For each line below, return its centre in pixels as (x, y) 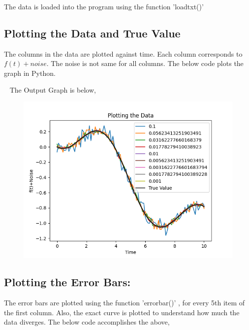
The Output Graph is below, (53, 89)
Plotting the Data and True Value (92, 33)
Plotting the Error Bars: (67, 282)
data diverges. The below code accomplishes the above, (87, 322)
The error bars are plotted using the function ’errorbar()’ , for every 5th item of (124, 302)
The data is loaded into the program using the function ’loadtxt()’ (104, 6)
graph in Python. (30, 73)
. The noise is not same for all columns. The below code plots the (145, 63)
